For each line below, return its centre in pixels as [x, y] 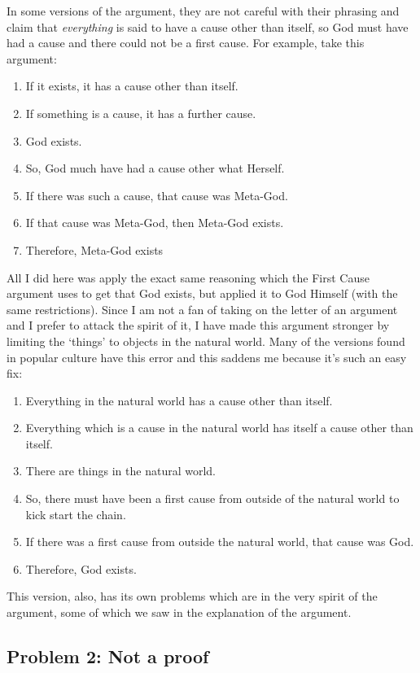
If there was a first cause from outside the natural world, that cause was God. [220, 542]
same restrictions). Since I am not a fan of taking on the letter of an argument [202, 309]
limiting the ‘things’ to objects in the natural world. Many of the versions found [206, 341]
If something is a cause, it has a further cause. [141, 113]
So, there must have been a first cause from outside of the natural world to [212, 498]
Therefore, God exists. [81, 568]
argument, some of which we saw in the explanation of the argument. [179, 612]
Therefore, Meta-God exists [94, 249]
